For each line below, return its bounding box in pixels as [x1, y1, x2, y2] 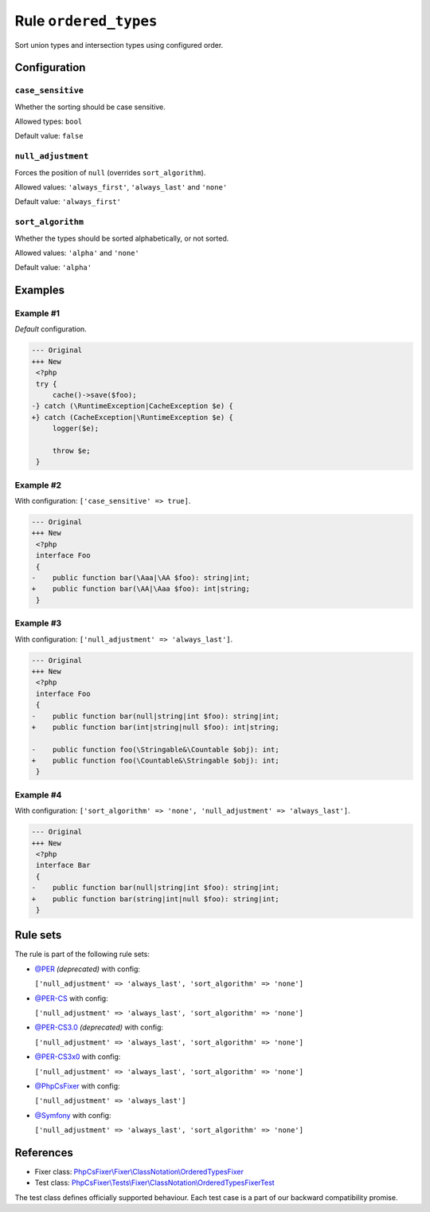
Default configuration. [14, 324, 87, 334]
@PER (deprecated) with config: [34, 964, 141, 974]
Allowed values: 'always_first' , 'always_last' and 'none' [14, 182, 228, 192]
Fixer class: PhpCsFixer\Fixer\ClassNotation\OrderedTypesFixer [34, 1167, 244, 1176]
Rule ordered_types [14, 12, 158, 29]
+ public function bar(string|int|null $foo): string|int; [31, 894, 279, 904]
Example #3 [14, 618, 62, 629]
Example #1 [14, 308, 60, 319]
